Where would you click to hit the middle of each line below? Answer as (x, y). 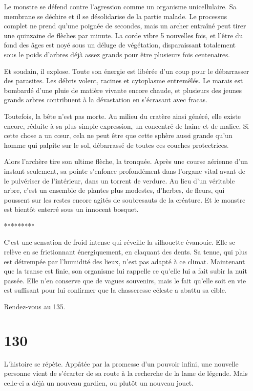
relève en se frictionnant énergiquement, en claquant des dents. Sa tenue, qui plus (126, 252)
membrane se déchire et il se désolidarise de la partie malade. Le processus (116, 16)
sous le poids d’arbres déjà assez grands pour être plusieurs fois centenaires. (117, 54)
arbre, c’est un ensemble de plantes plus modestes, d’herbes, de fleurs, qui (114, 190)
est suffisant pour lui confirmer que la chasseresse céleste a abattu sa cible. (115, 290)
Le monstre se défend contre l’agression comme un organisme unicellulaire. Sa (120, 6)
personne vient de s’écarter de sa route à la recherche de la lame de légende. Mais (126, 373)
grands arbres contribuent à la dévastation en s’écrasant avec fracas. (106, 100)
